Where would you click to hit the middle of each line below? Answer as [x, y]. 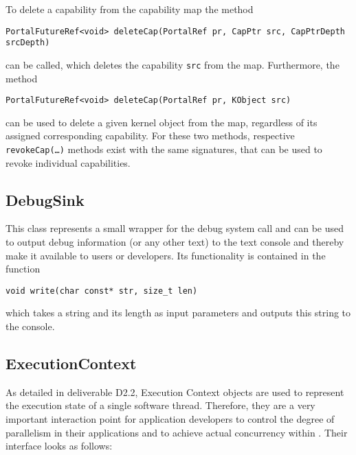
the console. [30, 326]
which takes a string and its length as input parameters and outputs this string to [178, 313]
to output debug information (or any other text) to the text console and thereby [175, 242]
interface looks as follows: [59, 446]
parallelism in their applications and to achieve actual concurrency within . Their [177, 432]
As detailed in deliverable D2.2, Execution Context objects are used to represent [175, 392]
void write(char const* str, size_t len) [102, 291]
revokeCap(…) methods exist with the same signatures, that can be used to [164, 149]
